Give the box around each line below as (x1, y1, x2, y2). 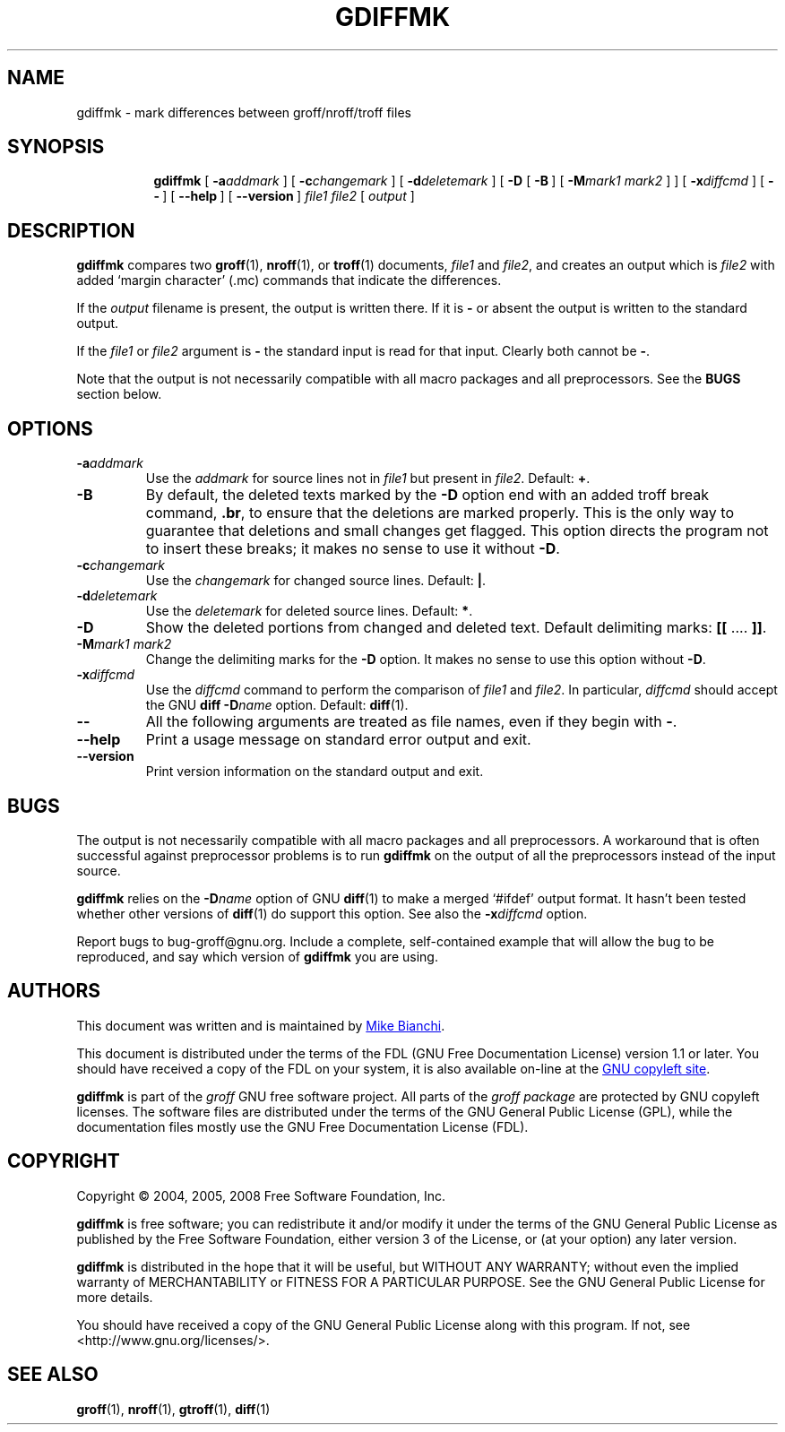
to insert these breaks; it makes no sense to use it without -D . (145, 539, 560, 558)
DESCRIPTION (7, 219, 135, 242)
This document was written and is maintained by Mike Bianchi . (76, 1017, 445, 1033)
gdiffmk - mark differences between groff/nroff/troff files (76, 104, 411, 120)
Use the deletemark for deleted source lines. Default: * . (145, 603, 473, 619)
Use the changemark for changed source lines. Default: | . (145, 573, 487, 589)
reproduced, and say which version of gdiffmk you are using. (76, 948, 438, 964)
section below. (76, 386, 162, 402)
